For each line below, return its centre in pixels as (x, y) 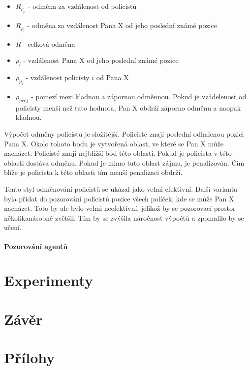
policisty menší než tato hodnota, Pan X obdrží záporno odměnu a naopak (128, 107)
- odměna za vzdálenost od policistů (82, 6)
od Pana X (112, 77)
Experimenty (49, 280)
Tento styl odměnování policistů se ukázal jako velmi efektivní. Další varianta (121, 188)
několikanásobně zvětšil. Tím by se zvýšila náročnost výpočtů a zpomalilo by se (124, 217)
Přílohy (30, 357)
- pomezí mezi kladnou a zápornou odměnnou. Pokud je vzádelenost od (139, 96)
